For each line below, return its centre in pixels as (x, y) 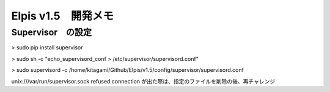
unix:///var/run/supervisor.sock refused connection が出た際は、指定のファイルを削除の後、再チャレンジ (143, 81)
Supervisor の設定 (51, 32)
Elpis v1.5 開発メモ (63, 16)
